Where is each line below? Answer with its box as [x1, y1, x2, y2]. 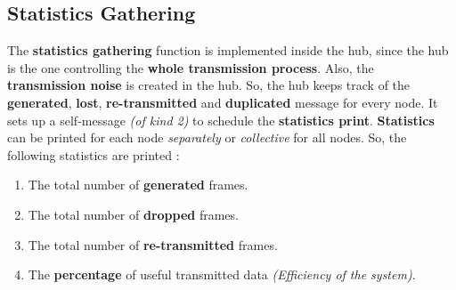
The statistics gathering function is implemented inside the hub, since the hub [7, 41, 449, 60]
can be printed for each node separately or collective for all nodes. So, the [7, 128, 407, 147]
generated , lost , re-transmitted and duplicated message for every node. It [7, 93, 438, 111]
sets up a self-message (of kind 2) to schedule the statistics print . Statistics [7, 110, 435, 129]
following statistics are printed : [7, 145, 180, 164]
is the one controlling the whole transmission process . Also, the [7, 58, 374, 77]
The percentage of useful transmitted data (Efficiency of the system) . [28, 265, 416, 284]
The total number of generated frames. [28, 175, 248, 194]
